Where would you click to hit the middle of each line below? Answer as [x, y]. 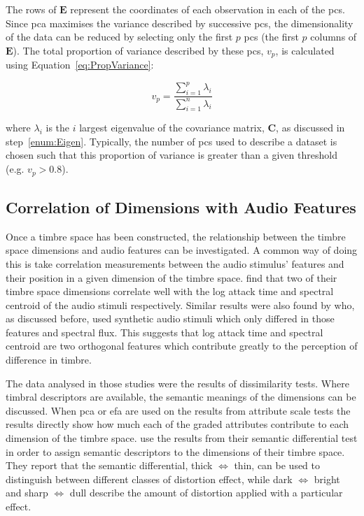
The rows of [31, 9]
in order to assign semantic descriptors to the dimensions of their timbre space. [175, 451]
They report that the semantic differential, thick [109, 465]
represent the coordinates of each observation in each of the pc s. [208, 9]
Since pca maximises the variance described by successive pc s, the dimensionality [180, 23]
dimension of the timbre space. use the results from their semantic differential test [182, 438]
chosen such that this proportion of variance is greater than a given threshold [171, 155]
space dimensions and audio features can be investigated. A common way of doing [182, 250]
